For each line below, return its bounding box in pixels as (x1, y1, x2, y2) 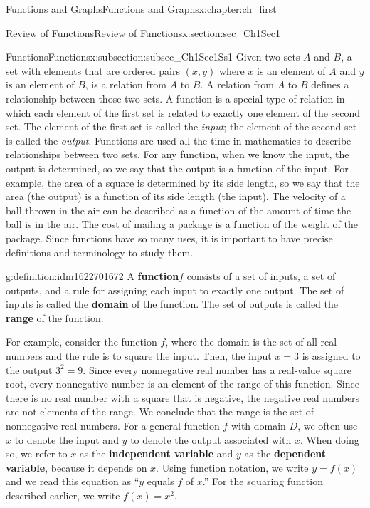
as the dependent (244, 446, 327, 461)
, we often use (297, 418, 358, 433)
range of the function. (6, 310, 104, 325)
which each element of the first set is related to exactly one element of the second (6, 105, 361, 120)
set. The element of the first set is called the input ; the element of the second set (6, 119, 357, 134)
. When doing (300, 432, 359, 447)
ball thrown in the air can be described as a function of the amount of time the (6, 202, 351, 217)
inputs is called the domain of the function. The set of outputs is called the (6, 296, 338, 311)
